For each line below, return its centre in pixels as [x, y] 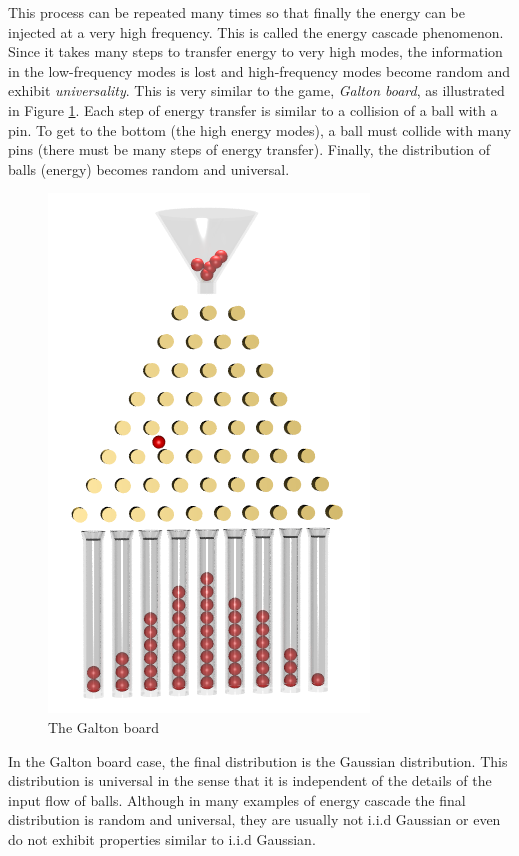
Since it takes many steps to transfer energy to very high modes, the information [255, 51]
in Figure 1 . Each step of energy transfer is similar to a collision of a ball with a [253, 109]
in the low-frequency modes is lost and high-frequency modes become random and [259, 70]
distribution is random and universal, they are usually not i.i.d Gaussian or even [254, 819]
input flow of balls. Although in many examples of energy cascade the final [237, 799]
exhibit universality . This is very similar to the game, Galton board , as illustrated [256, 90]
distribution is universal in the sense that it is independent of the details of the [250, 780]
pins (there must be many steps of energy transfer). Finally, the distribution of [249, 149]
